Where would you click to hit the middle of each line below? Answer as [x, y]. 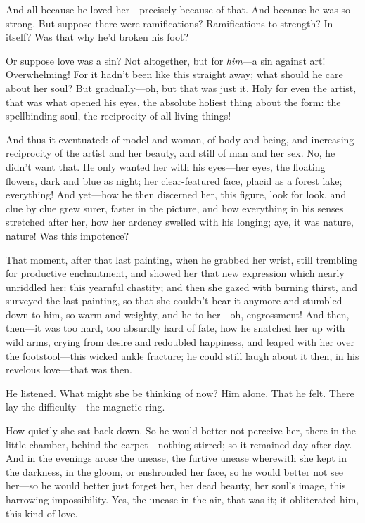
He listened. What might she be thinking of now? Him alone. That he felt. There [180, 393]
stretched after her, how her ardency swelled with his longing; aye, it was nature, [180, 222]
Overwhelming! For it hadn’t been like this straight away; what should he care [174, 74]
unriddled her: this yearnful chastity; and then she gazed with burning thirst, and [181, 286]
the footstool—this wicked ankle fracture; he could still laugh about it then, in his [182, 355]
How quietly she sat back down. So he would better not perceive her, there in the [181, 431]
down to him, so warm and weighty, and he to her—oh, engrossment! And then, [178, 314]
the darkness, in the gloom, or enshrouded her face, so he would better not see [175, 471]
